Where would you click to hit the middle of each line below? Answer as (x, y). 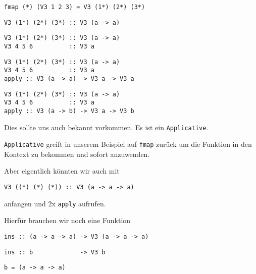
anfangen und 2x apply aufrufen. (55, 203)
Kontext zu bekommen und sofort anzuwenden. (77, 154)
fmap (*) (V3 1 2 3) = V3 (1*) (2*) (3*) (75, 7)
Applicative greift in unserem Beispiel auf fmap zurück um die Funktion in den (128, 144)
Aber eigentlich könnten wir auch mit (62, 171)
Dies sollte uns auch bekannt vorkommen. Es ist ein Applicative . (106, 127)
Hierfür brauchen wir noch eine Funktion (67, 220)
